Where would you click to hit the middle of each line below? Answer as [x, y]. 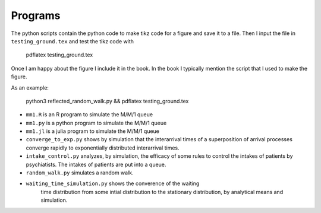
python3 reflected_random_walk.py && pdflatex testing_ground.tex [107, 101]
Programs [36, 15]
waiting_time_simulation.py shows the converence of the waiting [113, 183]
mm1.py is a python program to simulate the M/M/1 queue [96, 123]
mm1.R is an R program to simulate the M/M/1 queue [89, 115]
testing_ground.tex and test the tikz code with [72, 41]
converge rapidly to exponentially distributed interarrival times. [103, 148]
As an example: [30, 88]
